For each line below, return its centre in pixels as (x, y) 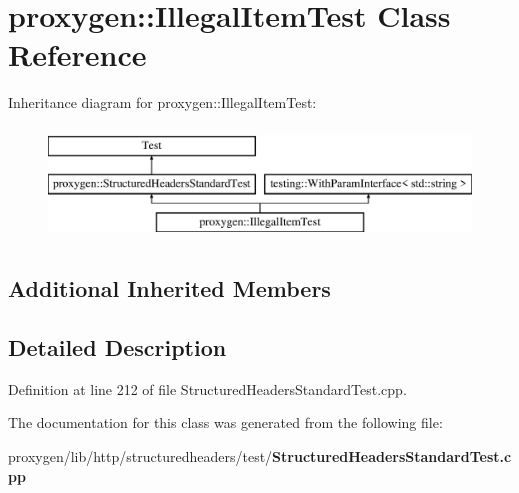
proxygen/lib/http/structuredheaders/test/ (140, 456)
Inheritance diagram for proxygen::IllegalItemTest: (162, 102)
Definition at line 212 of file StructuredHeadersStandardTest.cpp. (207, 388)
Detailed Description (117, 347)
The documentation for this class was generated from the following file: (225, 422)
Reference (77, 54)
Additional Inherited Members (169, 288)
